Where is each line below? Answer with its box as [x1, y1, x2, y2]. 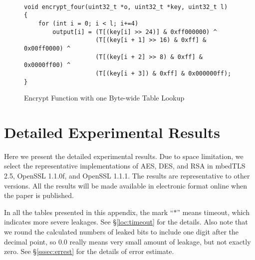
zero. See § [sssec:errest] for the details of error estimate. [4, 246, 174, 256]
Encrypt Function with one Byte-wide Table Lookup [24, 92, 185, 103]
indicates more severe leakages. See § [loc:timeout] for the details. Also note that [4, 216, 248, 227]
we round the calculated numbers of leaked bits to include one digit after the [4, 226, 239, 237]
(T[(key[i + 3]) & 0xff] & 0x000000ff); [95, 69, 232, 77]
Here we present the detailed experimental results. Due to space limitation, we [4, 150, 244, 161]
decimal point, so [4, 236, 56, 246]
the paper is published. [4, 190, 74, 200]
